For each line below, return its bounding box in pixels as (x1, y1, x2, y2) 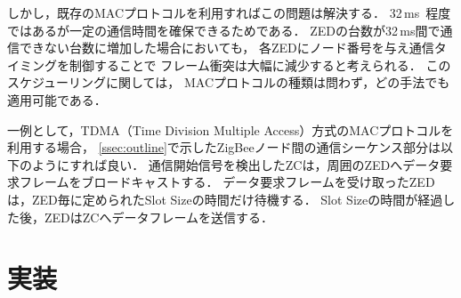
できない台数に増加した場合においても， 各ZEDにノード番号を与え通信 (19, 38, 434, 57)
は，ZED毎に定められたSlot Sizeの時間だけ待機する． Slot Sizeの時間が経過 (7, 189, 443, 208)
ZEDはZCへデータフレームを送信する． (44, 207, 274, 226)
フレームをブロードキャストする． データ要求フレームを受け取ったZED (19, 173, 435, 191)
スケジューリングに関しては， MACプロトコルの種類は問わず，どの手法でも (7, 73, 450, 92)
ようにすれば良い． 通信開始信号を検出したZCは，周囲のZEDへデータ (31, 155, 441, 173)
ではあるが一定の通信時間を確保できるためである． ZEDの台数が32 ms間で (7, 20, 441, 39)
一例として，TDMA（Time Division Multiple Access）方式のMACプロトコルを (7, 120, 454, 139)
